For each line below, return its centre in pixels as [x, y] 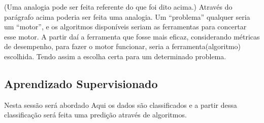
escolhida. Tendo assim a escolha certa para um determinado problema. [115, 56]
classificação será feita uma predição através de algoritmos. [95, 115]
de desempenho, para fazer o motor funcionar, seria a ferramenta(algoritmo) [122, 46]
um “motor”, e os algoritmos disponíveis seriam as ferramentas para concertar [125, 27]
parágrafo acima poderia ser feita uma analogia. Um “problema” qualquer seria [127, 16]
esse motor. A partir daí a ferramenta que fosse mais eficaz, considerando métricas [132, 36]
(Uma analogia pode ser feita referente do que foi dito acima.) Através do [118, 7]
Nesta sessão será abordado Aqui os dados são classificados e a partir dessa [121, 105]
